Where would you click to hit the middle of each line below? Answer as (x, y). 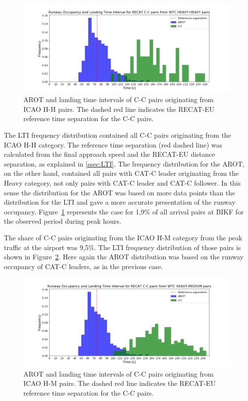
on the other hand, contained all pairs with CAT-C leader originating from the (121, 173)
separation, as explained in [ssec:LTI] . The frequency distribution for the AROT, (124, 163)
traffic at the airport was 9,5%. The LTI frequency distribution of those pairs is (123, 247)
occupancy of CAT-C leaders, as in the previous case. (84, 266)
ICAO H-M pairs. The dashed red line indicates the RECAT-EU (120, 383)
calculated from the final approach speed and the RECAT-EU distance (110, 154)
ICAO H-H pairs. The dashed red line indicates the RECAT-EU (119, 109)
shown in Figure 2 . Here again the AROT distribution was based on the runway (124, 257)
